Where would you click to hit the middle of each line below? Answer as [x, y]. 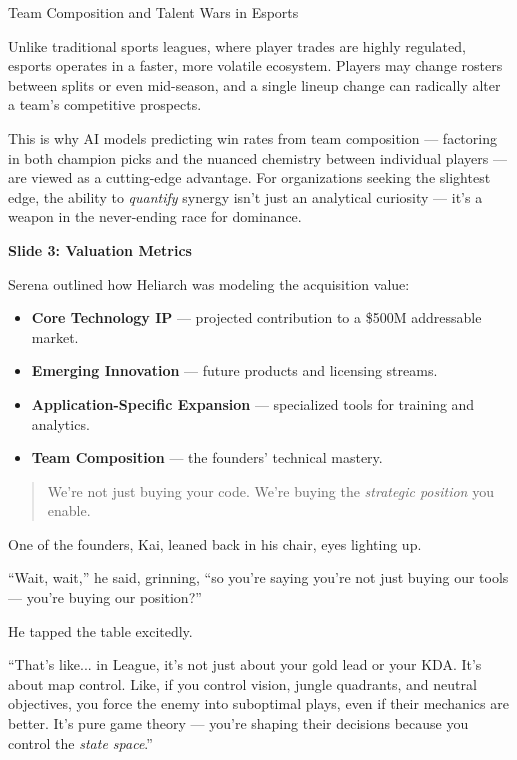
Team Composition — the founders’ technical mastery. [207, 457]
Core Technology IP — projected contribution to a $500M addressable [256, 317]
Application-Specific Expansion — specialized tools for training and [253, 403]
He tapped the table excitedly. [100, 630]
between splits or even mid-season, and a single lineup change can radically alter [254, 84]
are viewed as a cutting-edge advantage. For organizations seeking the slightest [249, 177]
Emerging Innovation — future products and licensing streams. [234, 370]
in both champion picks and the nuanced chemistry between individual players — [257, 157]
